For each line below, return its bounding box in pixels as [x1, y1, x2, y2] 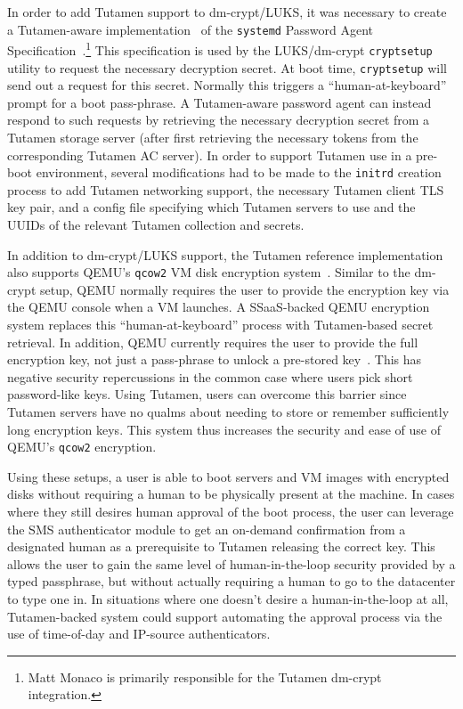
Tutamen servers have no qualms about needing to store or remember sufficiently [7, 403, 450, 421]
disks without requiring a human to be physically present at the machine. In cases [7, 485, 455, 503]
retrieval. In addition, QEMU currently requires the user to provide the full [7, 332, 418, 351]
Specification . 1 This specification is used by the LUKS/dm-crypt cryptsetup [7, 38, 433, 59]
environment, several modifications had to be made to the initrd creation [36, 163, 442, 182]
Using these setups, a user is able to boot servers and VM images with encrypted [7, 467, 450, 485]
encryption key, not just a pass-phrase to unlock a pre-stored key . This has [7, 350, 422, 369]
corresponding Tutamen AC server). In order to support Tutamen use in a [7, 145, 412, 164]
